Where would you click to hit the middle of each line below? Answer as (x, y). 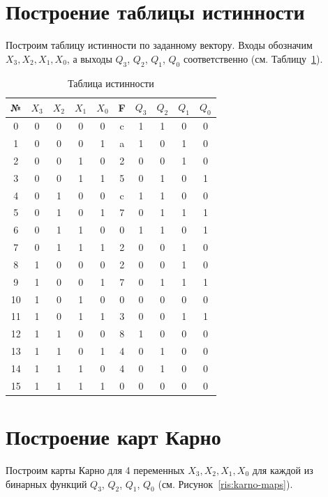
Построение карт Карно (113, 437)
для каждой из (283, 470)
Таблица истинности (111, 83)
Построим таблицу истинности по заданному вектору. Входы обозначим (159, 45)
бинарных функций (46, 483)
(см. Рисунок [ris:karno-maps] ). (225, 483)
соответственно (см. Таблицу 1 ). (253, 58)
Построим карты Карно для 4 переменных (95, 470)
